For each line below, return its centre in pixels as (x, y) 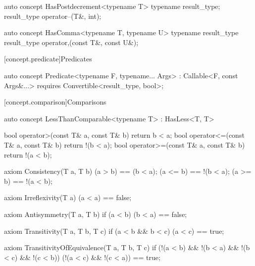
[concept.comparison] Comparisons (55, 102)
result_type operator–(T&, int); (53, 16)
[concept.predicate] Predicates (48, 59)
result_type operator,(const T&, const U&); (71, 42)
